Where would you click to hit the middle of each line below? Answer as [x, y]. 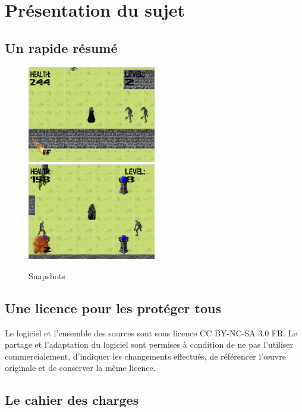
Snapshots [47, 275]
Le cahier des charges [72, 400]
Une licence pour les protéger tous [113, 308]
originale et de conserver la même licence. [80, 368]
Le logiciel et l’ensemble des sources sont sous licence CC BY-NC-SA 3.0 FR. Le [151, 333]
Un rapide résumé [61, 47]
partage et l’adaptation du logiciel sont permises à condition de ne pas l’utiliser [149, 344]
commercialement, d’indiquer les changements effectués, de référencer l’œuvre [145, 356]
